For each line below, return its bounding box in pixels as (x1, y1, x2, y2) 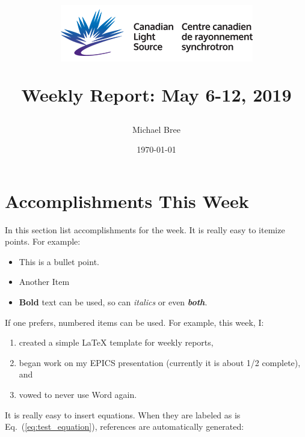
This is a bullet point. (19, 255, 99, 267)
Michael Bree (132, 123, 180, 135)
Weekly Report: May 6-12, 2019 (21, 82, 292, 107)
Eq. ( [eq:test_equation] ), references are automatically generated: (5, 420, 244, 433)
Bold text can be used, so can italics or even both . (19, 296, 208, 308)
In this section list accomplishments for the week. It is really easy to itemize (5, 223, 285, 236)
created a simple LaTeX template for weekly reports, (19, 336, 214, 349)
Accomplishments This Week (5, 188, 249, 213)
